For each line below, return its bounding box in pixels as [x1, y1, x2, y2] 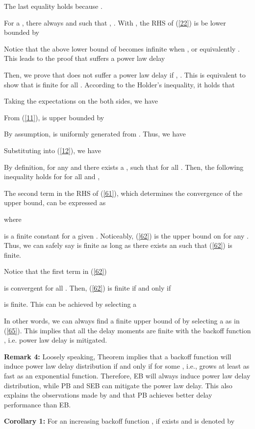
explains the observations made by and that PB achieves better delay [4, 390, 212, 400]
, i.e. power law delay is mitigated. [4, 335, 107, 345]
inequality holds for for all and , [4, 171, 100, 182]
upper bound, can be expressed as [4, 197, 106, 208]
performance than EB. [4, 399, 71, 409]
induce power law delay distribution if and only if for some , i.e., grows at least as [4, 361, 250, 371]
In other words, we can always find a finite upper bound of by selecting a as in [4, 316, 240, 326]
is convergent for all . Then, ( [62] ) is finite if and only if [4, 282, 171, 293]
